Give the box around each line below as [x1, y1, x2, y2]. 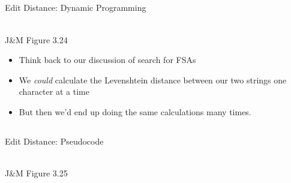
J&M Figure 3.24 [5, 33, 68, 46]
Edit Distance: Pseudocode [5, 134, 104, 147]
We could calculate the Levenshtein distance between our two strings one [19, 73, 287, 86]
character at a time [19, 85, 89, 98]
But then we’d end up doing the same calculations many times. [19, 105, 251, 118]
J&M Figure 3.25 [5, 167, 68, 179]
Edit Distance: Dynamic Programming [5, 1, 146, 14]
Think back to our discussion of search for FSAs [19, 53, 196, 66]
